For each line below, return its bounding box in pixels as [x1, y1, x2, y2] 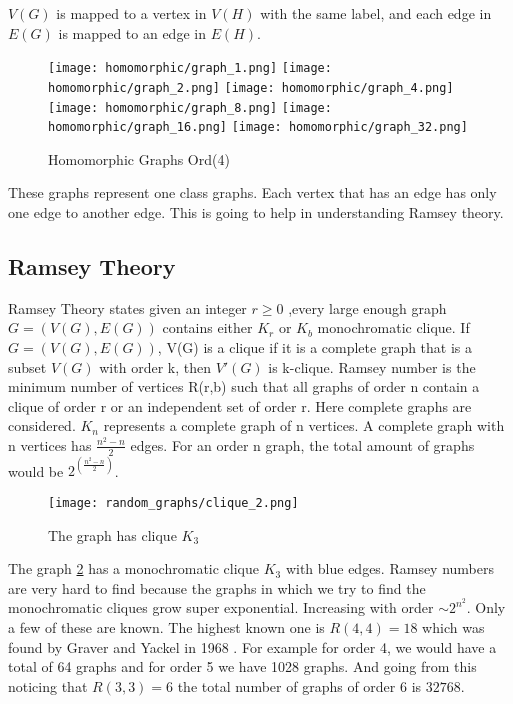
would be [8, 460, 64, 481]
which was [422, 616, 485, 637]
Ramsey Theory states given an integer [8, 297, 247, 318]
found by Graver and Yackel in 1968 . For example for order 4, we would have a [8, 636, 497, 657]
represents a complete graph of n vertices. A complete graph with [103, 415, 505, 436]
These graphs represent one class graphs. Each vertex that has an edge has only [8, 182, 497, 203]
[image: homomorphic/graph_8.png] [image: [48, 100, 332, 115]
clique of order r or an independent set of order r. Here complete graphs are [8, 395, 472, 416]
